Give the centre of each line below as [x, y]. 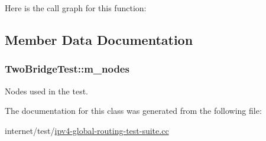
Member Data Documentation [99, 39]
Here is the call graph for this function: [76, 8]
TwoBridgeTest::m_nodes [67, 69]
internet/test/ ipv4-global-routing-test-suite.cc [87, 130]
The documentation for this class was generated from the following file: [133, 111]
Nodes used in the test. [46, 91]
